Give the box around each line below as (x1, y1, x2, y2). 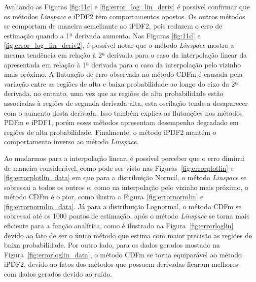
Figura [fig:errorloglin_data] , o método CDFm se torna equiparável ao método (4, 249, 242, 259)
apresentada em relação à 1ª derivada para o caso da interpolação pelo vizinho (4, 59, 241, 69)
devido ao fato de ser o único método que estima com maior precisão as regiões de (4, 230, 252, 240)
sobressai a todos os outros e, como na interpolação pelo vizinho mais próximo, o (4, 182, 248, 192)
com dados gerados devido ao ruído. (4, 269, 112, 279)
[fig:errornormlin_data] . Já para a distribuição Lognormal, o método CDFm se (4, 201, 242, 211)
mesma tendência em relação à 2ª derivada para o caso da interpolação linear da (4, 49, 247, 60)
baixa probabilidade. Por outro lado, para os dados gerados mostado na (4, 240, 220, 250)
